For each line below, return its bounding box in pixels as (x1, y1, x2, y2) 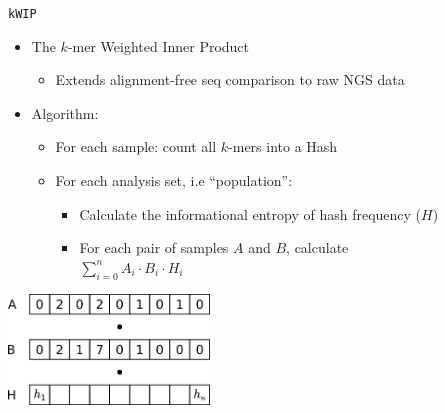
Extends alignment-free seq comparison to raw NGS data (55, 69, 405, 90)
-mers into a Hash (228, 136, 338, 157)
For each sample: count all (55, 136, 217, 157)
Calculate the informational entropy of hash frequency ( (79, 203, 422, 224)
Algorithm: (31, 102, 99, 123)
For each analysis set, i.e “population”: (55, 170, 293, 191)
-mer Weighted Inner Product (67, 35, 250, 56)
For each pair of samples (79, 237, 229, 258)
